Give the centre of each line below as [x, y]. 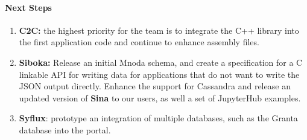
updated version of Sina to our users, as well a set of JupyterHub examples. [160, 97]
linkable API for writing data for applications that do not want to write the [159, 74]
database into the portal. [65, 129]
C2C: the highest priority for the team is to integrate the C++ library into [159, 30]
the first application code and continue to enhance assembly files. [139, 42]
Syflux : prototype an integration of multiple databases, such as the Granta [158, 118]
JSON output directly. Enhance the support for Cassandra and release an [155, 86]
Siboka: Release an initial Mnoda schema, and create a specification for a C [161, 62]
